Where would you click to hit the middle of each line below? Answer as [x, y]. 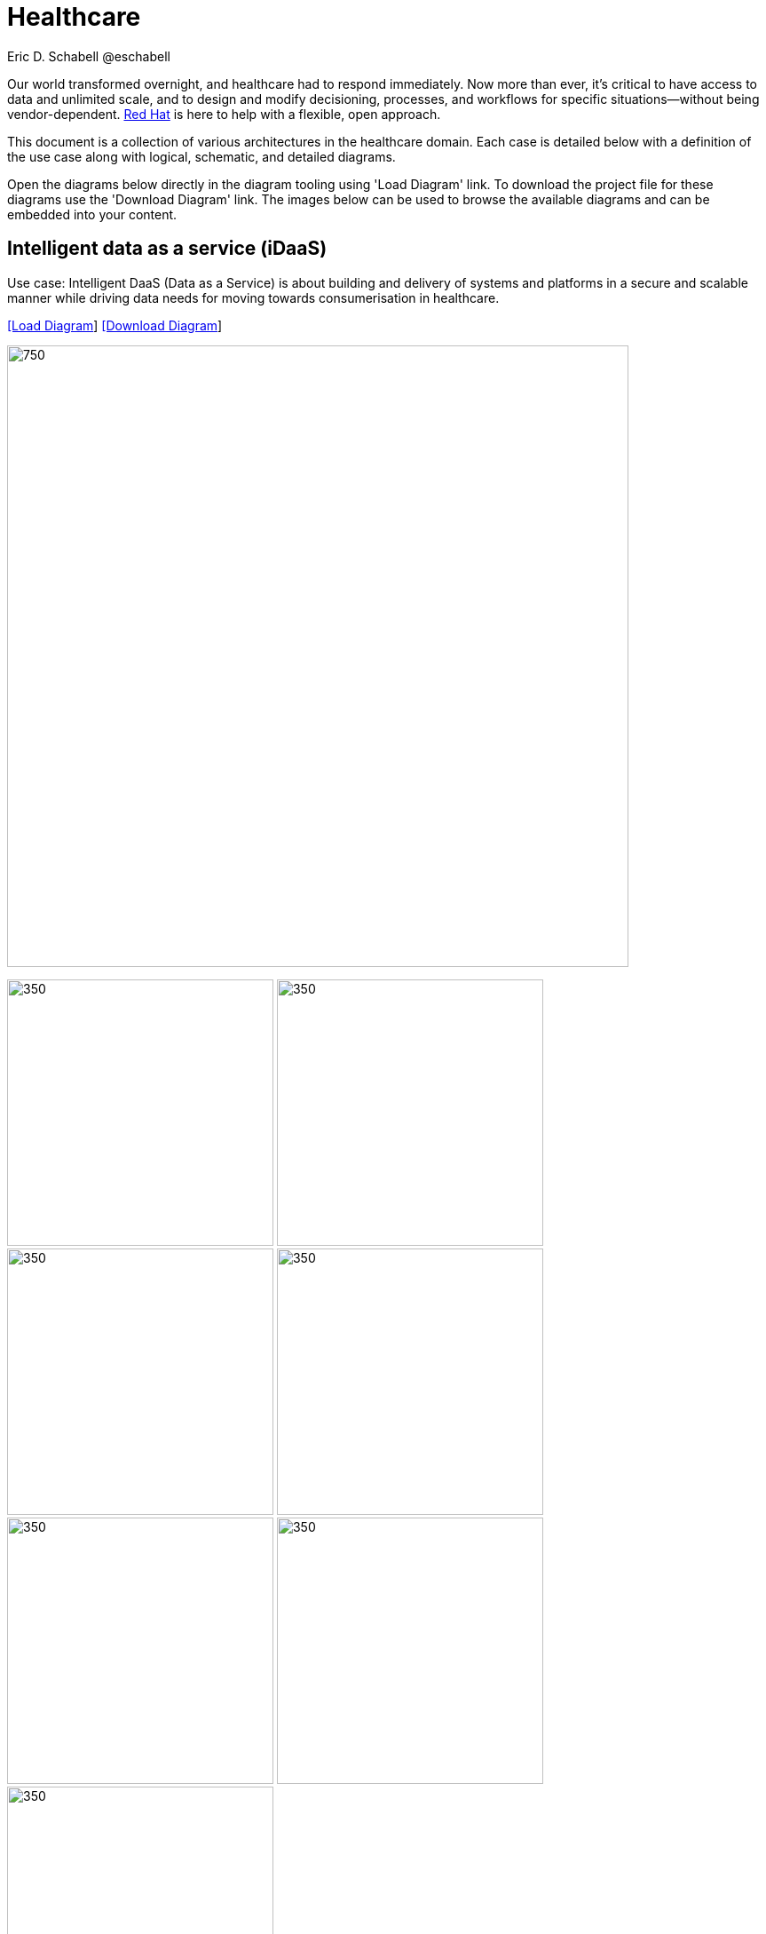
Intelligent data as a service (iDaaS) [167, 249]
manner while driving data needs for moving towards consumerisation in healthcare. [253, 297]
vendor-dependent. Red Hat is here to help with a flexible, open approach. [224, 114]
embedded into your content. [92, 214]
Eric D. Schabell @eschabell [89, 56]
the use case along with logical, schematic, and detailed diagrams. [201, 156]
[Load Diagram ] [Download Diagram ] [115, 325]
